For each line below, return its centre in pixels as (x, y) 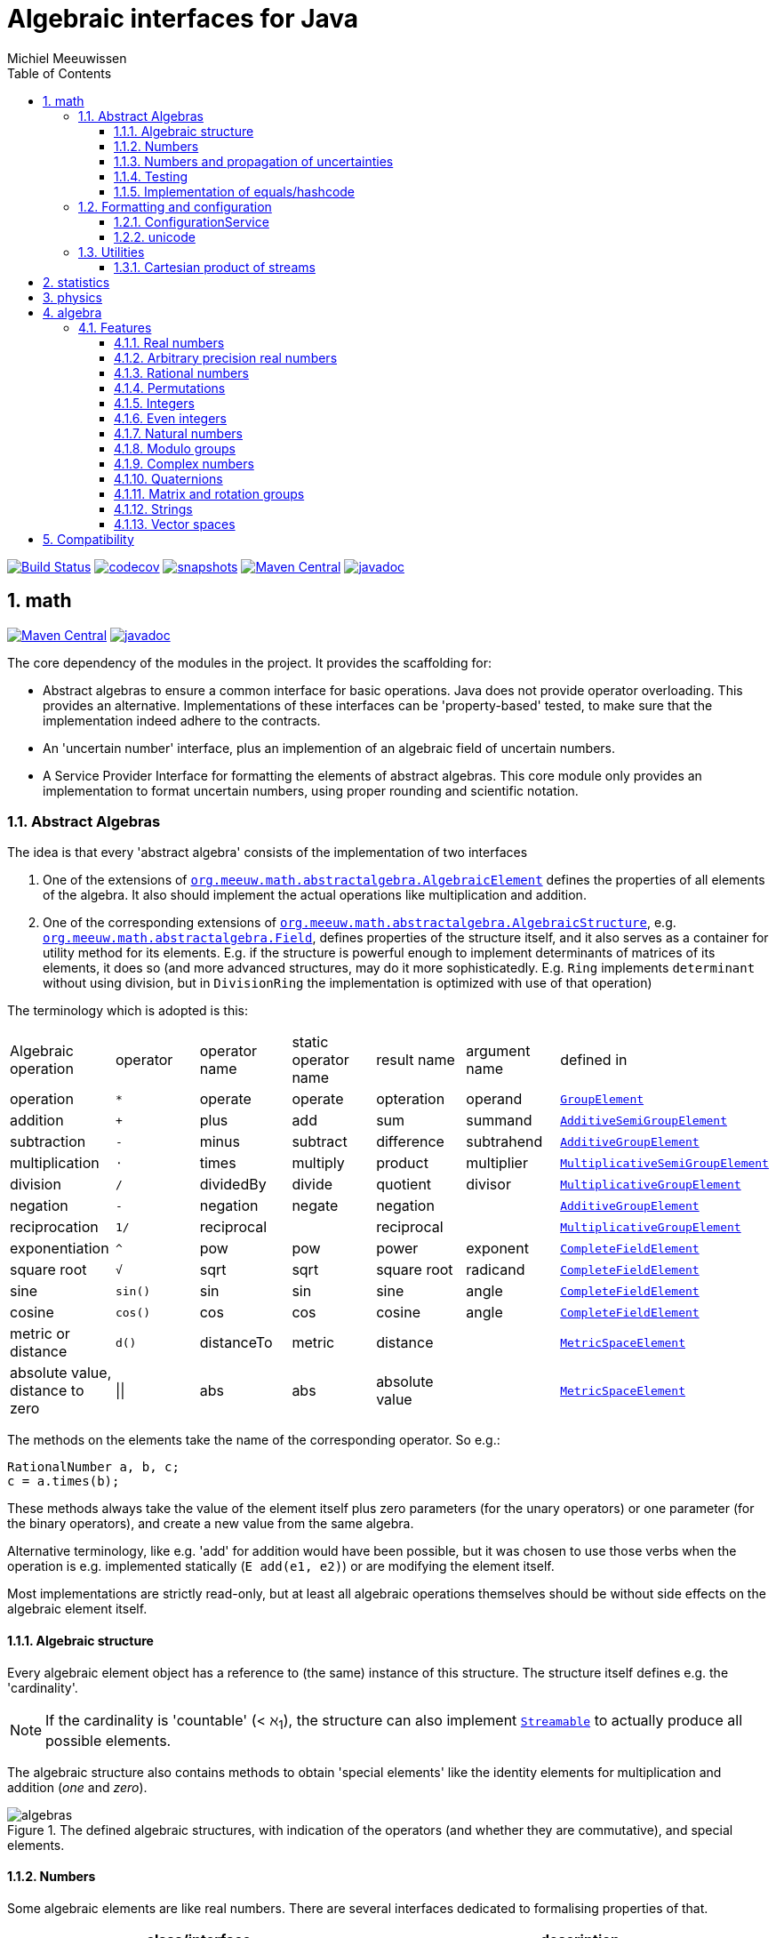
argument (498, 1051)
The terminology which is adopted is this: (128, 1011)
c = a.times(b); (64, 1482)
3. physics (72, 297)
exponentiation (60, 1249)
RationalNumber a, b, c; (93, 1467)
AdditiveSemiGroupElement (644, 1120)
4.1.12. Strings (153, 509)
